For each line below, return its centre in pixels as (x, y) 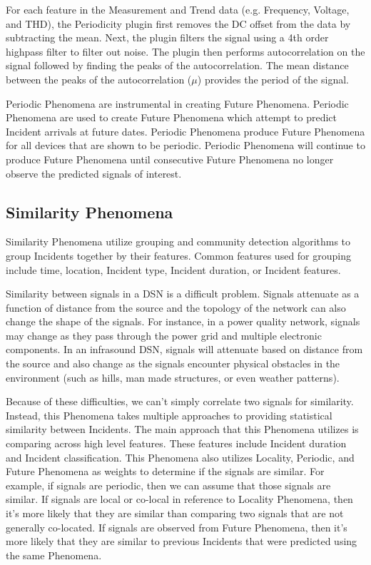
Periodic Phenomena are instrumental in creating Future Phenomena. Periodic (177, 103)
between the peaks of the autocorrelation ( (99, 79)
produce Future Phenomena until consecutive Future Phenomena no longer (170, 159)
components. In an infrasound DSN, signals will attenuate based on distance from (184, 349)
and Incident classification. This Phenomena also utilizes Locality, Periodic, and (180, 457)
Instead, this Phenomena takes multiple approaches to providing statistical (169, 415)
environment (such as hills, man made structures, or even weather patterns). (173, 377)
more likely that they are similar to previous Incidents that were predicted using (182, 541)
